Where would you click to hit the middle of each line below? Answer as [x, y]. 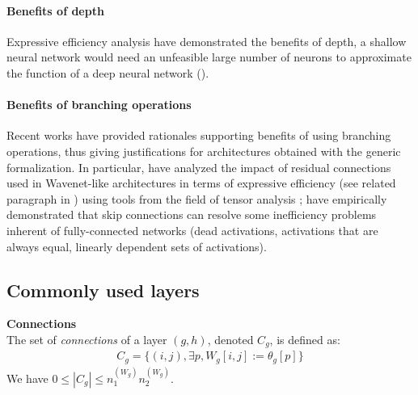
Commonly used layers [103, 290]
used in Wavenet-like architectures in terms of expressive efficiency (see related [201, 183]
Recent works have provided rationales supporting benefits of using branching [199, 135]
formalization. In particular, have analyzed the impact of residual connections [199, 167]
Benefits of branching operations [99, 105]
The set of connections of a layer [87, 339]
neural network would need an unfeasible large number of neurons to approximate [209, 57]
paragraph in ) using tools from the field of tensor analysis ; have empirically [197, 198]
